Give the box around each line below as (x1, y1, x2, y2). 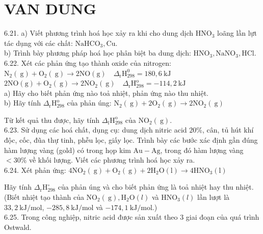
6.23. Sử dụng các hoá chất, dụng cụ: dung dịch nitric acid (4, 124, 187, 135)
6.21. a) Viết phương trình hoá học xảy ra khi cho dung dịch (4, 28, 194, 38)
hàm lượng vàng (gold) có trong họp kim (4, 144, 131, 155)
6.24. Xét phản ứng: (4, 164, 66, 175)
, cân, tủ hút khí (202, 124, 254, 135)
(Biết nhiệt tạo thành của (4, 192, 84, 202)
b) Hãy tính (4, 97, 41, 108)
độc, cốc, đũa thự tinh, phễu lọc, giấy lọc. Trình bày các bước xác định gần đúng (4, 135, 258, 145)
